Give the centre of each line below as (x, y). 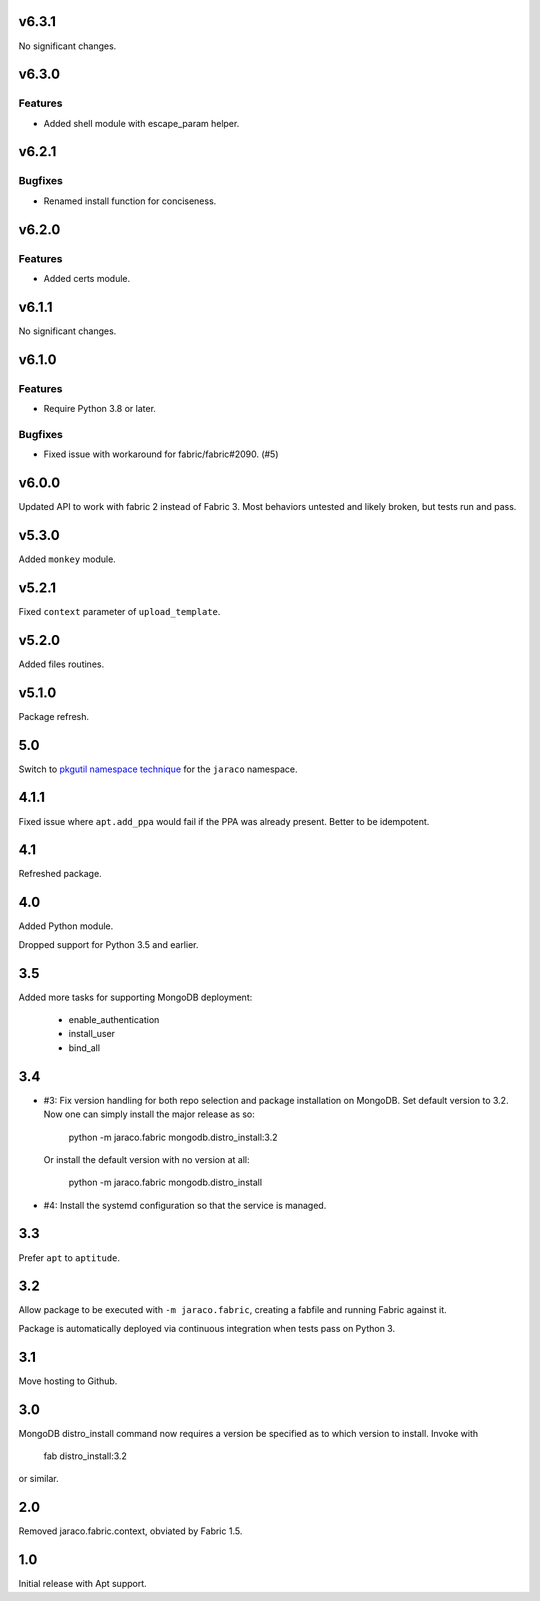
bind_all (84, 1047)
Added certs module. (86, 278)
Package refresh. (54, 716)
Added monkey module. (67, 559)
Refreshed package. (60, 874)
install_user (91, 1034)
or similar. (38, 1479)
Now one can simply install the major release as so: (149, 1114)
